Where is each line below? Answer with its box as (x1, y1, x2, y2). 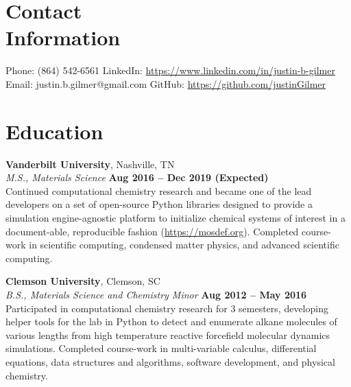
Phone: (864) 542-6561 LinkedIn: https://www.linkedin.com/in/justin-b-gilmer (5, 63, 335, 78)
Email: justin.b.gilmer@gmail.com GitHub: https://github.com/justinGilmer (5, 76, 326, 91)
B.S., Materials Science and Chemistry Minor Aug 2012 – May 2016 (5, 287, 307, 301)
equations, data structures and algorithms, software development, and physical (5, 354, 335, 368)
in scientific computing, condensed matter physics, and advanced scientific (29, 237, 339, 252)
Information (5, 23, 121, 51)
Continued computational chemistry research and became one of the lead (5, 183, 312, 198)
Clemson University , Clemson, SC (5, 274, 160, 288)
